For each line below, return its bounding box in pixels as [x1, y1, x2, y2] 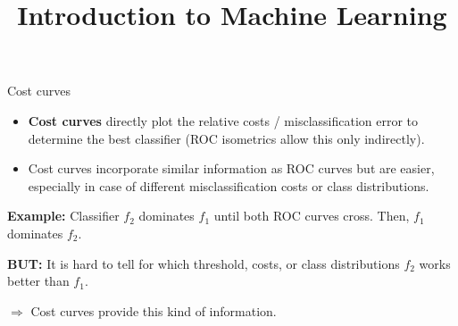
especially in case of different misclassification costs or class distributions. [28, 176, 429, 195]
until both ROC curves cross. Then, [213, 206, 410, 225]
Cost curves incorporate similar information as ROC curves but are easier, [28, 159, 435, 178]
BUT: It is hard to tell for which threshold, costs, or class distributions [7, 254, 400, 272]
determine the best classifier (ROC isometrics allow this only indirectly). [28, 129, 425, 147]
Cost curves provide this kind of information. [30, 301, 277, 320]
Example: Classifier [7, 206, 120, 225]
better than [7, 272, 70, 290]
